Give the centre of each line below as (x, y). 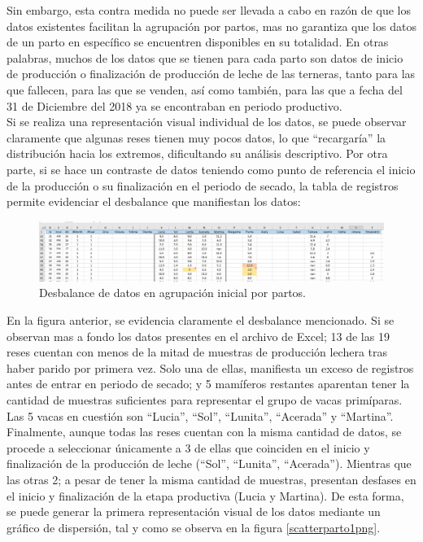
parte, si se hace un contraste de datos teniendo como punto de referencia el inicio (211, 169)
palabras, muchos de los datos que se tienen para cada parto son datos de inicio (205, 57)
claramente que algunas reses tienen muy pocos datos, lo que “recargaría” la (196, 137)
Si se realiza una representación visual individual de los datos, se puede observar (207, 122)
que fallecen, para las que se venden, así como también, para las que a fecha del (205, 89)
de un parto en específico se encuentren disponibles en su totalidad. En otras (198, 42)
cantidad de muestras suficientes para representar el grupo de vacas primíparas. (205, 399)
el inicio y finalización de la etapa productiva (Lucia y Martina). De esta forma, (205, 495)
